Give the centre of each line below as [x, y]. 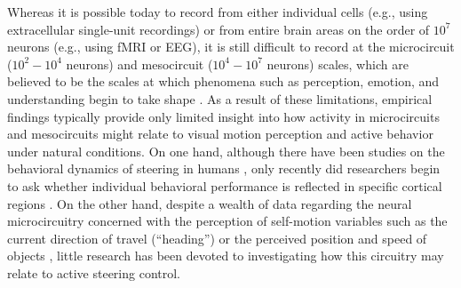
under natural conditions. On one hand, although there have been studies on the [226, 151]
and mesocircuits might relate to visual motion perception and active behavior [220, 134]
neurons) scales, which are [338, 64]
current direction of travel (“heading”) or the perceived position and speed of [217, 238]
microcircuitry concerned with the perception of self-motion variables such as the [227, 221]
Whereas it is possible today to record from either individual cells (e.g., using [218, 12]
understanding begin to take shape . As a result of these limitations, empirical [220, 98]
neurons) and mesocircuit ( [139, 64]
